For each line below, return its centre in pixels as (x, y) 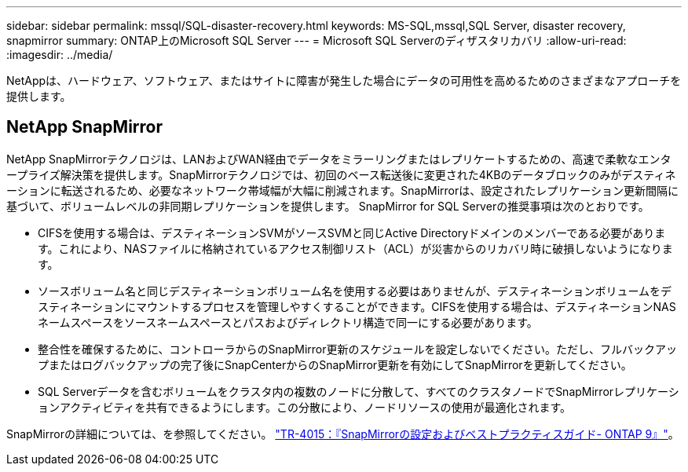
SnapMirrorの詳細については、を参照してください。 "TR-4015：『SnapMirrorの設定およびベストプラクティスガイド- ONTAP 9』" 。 (343, 434)
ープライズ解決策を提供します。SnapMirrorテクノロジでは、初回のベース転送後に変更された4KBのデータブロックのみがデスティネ (341, 174)
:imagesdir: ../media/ (60, 55)
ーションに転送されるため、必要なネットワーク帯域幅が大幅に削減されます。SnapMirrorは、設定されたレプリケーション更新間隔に (342, 190)
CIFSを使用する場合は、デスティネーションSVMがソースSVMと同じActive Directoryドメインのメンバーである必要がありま (352, 232)
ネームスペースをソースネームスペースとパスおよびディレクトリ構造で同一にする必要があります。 (288, 322)
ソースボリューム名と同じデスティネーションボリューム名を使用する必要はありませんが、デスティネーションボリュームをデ (355, 291)
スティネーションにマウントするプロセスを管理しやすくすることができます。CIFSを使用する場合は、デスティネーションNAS (357, 306)
